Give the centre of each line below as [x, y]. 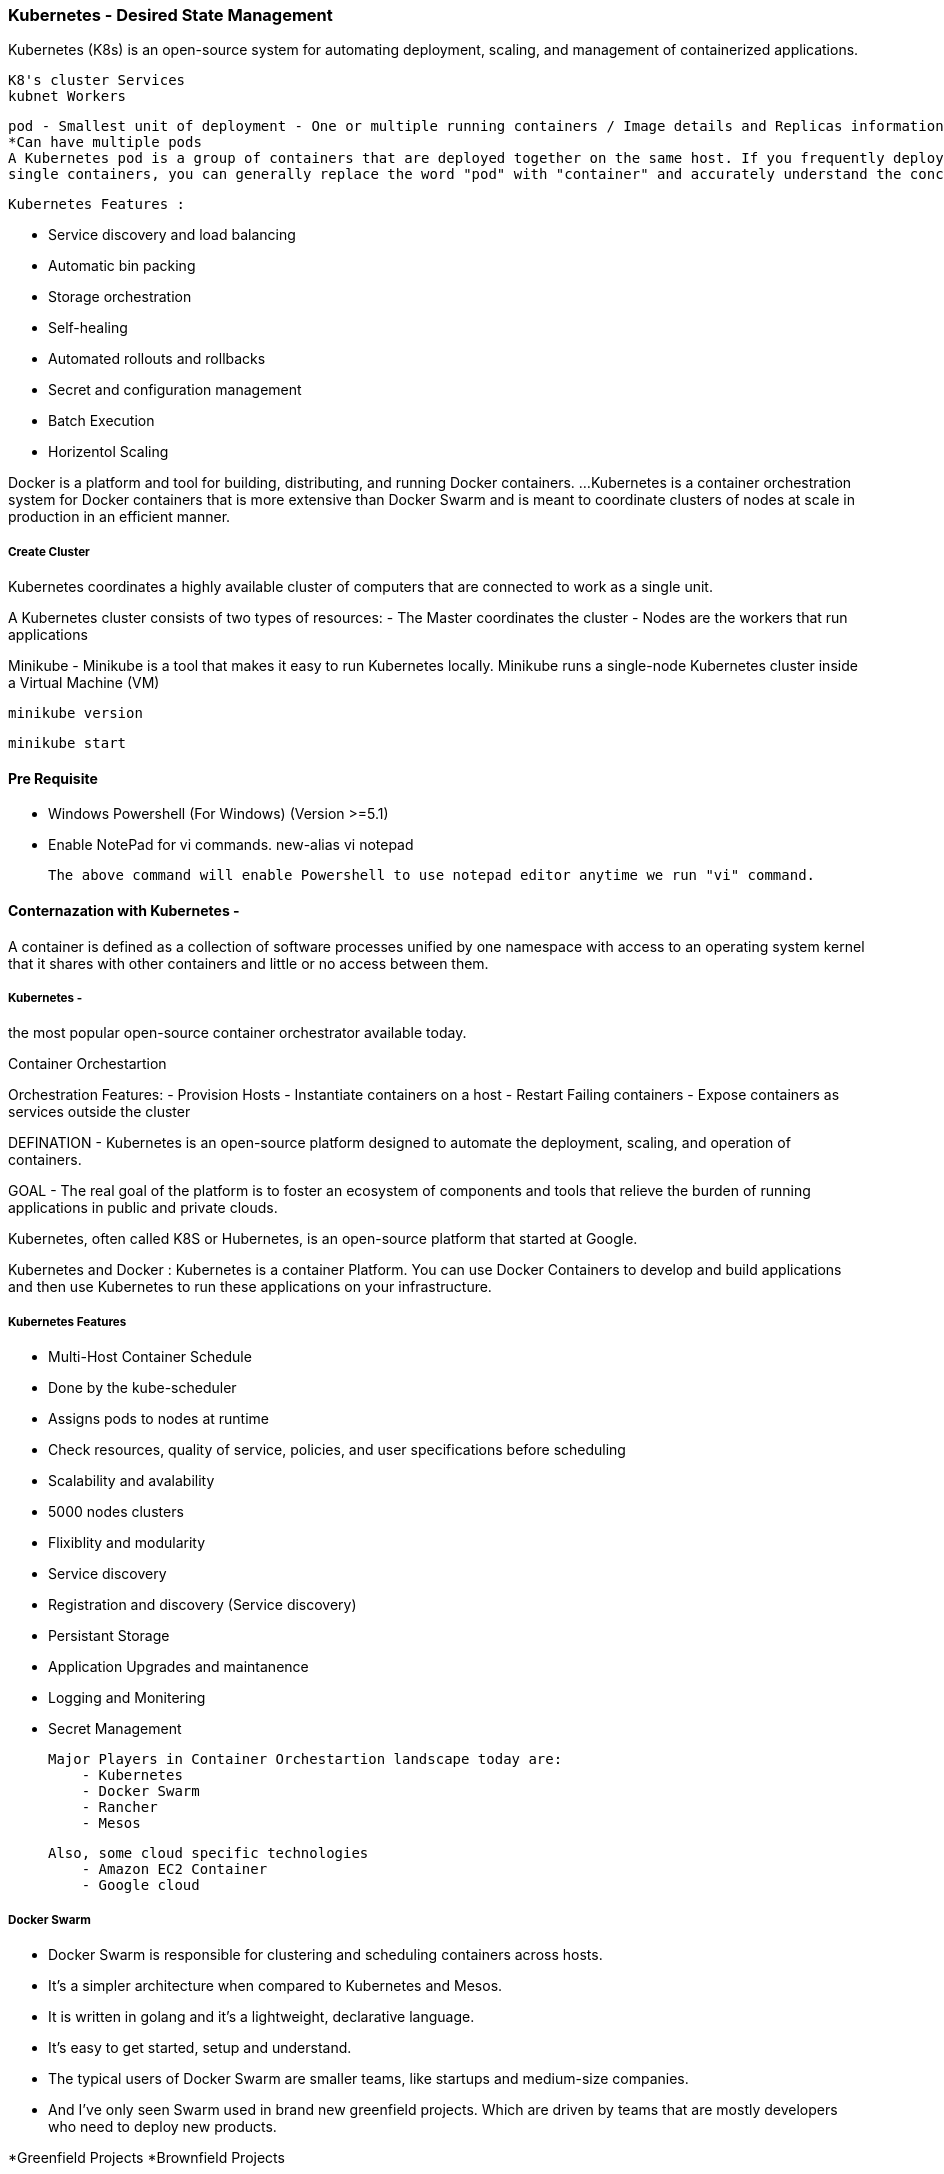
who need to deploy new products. [162, 2126]
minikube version [75, 713]
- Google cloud [140, 1885]
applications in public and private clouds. [143, 1208]
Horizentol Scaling [108, 452]
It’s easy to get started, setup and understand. [200, 2047]
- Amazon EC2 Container [174, 1869]
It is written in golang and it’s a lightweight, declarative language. [261, 2016]
